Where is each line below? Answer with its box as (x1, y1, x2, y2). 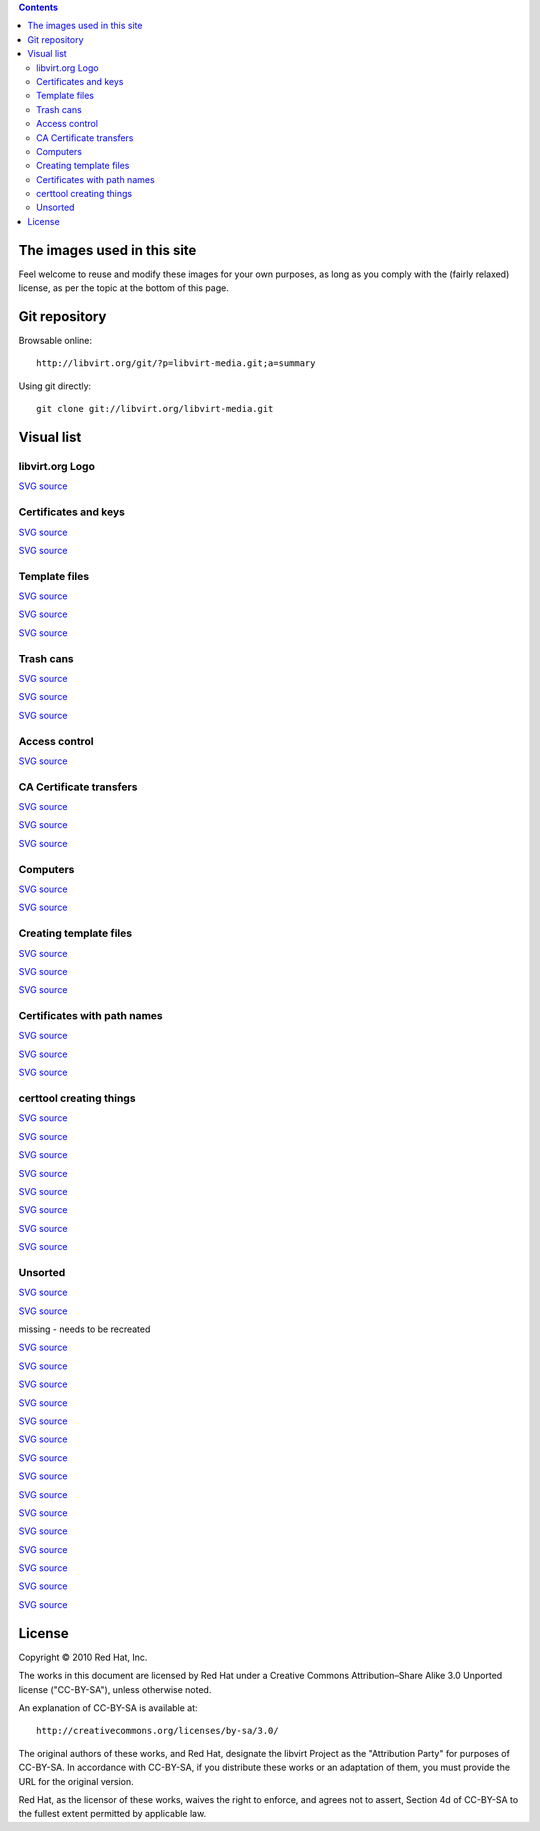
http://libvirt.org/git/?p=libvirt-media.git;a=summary (36, 358, 316, 369)
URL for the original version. (18, 1775, 134, 1787)
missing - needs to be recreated (18, 1323, 151, 1335)
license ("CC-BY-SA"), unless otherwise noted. (18, 1683, 212, 1695)
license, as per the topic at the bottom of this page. (18, 282, 229, 294)
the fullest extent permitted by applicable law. (18, 1808, 207, 1820)
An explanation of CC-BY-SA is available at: (18, 1701, 199, 1714)
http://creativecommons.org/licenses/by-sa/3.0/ (36, 1725, 279, 1737)
